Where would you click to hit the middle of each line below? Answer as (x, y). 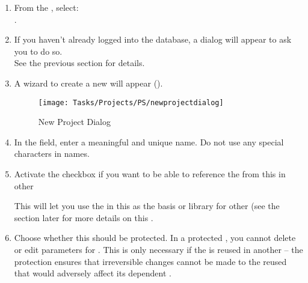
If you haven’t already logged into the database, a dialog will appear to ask (153, 39)
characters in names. (52, 154)
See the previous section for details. (79, 63)
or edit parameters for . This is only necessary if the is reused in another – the (159, 249)
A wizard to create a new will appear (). (88, 83)
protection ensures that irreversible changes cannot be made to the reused (150, 261)
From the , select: (46, 7)
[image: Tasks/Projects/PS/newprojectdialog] (131, 102)
